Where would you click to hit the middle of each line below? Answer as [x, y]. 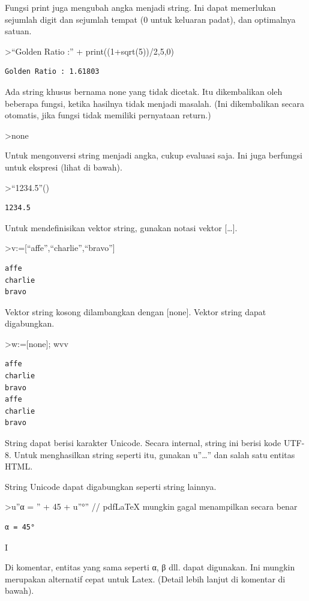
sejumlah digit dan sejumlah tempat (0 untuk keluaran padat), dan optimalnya [150, 19]
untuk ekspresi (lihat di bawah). [64, 167]
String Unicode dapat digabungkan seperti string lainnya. [111, 486]
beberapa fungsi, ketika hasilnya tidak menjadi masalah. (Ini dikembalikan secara [154, 103]
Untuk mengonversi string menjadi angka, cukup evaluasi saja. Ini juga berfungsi [154, 155]
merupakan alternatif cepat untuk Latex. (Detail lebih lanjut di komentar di [145, 578]
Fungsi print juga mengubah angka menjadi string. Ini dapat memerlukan [140, 7]
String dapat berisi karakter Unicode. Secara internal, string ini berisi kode [143, 443]
